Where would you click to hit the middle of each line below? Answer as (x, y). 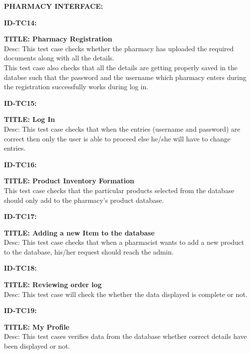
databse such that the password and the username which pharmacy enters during (125, 77)
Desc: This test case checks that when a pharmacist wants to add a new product (124, 242)
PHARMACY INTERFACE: (54, 6)
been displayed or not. (37, 346)
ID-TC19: (20, 310)
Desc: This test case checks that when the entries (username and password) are (122, 128)
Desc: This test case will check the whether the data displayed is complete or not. (126, 294)
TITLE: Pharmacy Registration (58, 39)
